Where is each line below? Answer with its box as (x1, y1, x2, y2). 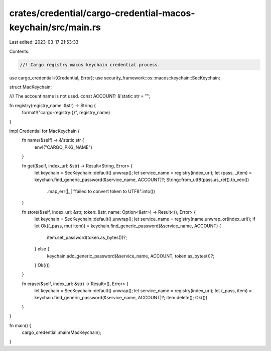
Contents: (9, 48, 30, 54)
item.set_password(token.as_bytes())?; (47, 234, 127, 240)
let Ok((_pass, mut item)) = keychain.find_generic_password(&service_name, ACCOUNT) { (34, 223, 221, 229)
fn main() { (9, 322, 32, 328)
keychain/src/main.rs (9, 22, 101, 33)
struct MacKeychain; (9, 84, 52, 90)
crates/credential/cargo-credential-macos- (9, 8, 195, 19)
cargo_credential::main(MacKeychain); (22, 329, 101, 335)
